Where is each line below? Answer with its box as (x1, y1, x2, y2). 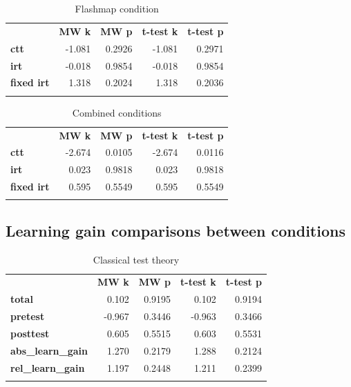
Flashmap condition (75, 1, 159, 15)
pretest (10, 309, 45, 324)
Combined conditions (72, 105, 162, 119)
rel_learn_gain (10, 360, 85, 375)
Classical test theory (93, 252, 180, 266)
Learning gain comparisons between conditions (6, 219, 345, 241)
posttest (10, 326, 50, 341)
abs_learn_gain (10, 343, 88, 357)
